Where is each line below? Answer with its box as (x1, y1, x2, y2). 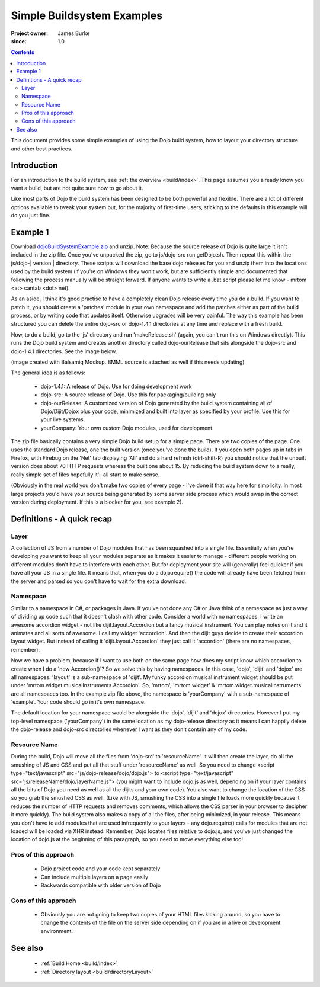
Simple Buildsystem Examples (11, 9, 163, 22)
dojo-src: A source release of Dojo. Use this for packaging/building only (40, 391, 216, 398)
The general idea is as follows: (11, 369, 85, 376)
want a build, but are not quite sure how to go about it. (11, 184, 143, 191)
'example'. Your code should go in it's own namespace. (11, 698, 146, 706)
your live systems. (40, 416, 85, 423)
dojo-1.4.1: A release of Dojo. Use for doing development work (40, 383, 192, 390)
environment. (40, 927, 73, 934)
